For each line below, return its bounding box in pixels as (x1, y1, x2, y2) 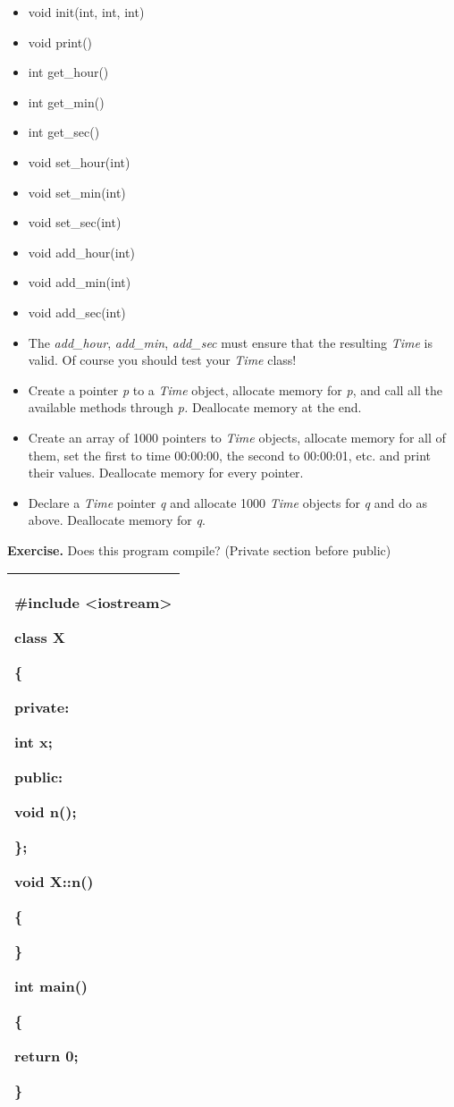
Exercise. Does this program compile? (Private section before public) (7, 540, 391, 559)
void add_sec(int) (28, 302, 126, 321)
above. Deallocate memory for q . (28, 511, 206, 529)
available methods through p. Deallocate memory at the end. (28, 398, 362, 417)
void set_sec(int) (28, 213, 122, 232)
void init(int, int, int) (28, 3, 145, 21)
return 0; (14, 1045, 79, 1067)
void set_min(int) (28, 182, 126, 201)
